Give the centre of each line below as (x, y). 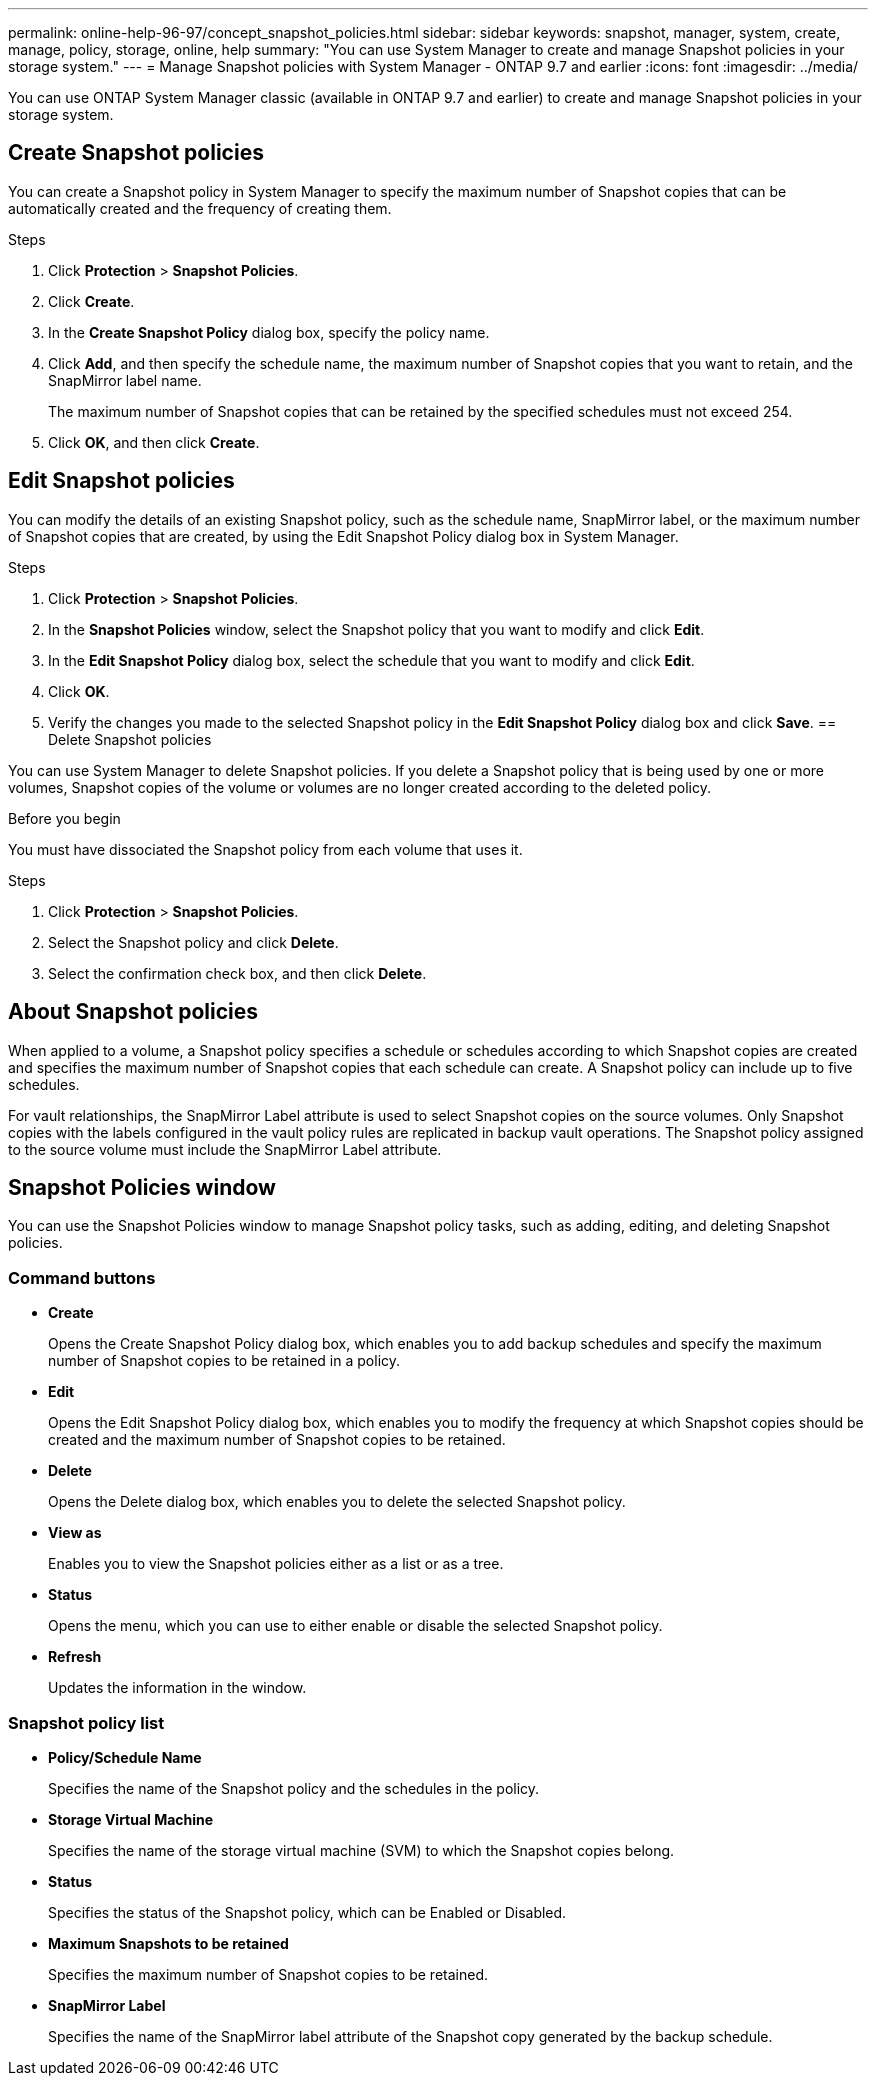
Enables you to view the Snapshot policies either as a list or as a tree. (276, 1564)
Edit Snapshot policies (121, 481)
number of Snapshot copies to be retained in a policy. (224, 1361)
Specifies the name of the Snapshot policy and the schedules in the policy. (294, 1788)
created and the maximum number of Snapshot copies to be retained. (277, 1440)
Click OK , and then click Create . (154, 442)
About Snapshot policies (133, 1012)
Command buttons (82, 1277)
